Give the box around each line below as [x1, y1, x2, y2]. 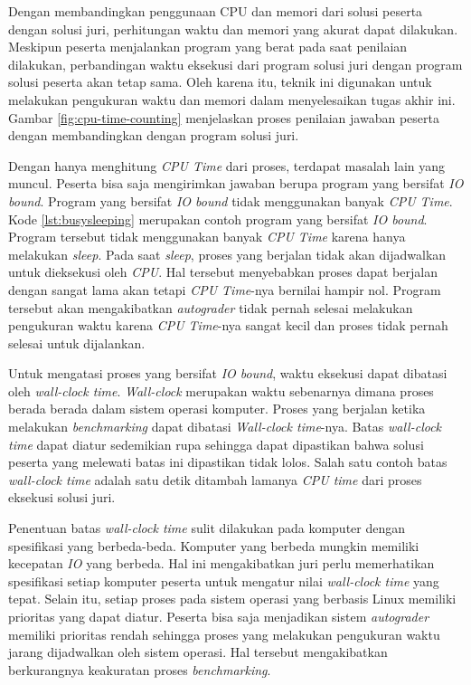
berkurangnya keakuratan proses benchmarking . [8, 660, 271, 679]
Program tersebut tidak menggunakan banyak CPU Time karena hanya [8, 227, 406, 246]
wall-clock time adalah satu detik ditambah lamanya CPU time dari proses [8, 470, 422, 489]
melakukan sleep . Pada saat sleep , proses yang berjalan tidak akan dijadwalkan [8, 244, 447, 263]
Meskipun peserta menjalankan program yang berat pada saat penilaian [8, 37, 408, 56]
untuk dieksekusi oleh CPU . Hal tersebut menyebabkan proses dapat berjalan [8, 262, 438, 281]
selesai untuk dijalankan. [8, 333, 146, 352]
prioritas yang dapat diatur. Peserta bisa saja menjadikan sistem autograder [8, 607, 429, 625]
